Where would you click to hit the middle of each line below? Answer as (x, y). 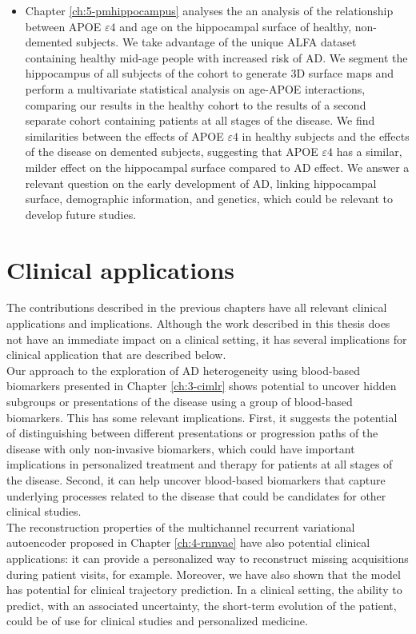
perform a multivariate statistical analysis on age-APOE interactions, (195, 88)
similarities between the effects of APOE (124, 136)
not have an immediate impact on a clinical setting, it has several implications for (207, 339)
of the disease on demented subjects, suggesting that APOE (172, 152)
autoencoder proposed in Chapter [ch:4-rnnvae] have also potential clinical (188, 542)
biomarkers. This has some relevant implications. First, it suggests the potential (202, 417)
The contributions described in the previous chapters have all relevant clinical (197, 307)
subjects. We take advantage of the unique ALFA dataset (216, 42)
